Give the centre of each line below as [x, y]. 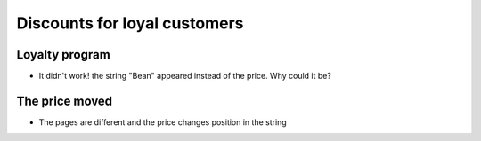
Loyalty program [63, 55]
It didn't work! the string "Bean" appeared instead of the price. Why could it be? [185, 76]
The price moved [65, 101]
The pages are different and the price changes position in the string [163, 122]
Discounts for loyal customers [130, 23]
